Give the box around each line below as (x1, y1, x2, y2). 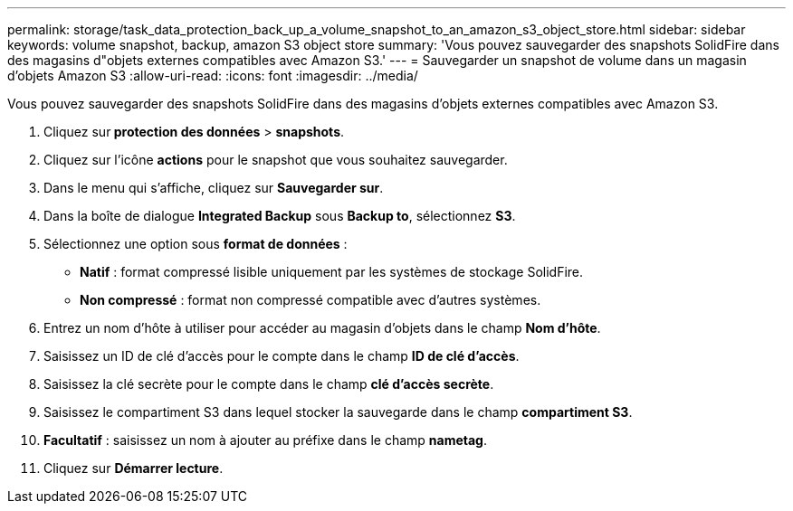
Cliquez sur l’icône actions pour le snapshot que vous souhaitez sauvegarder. (43, 152, 508, 167)
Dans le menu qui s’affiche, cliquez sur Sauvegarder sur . (43, 180, 384, 195)
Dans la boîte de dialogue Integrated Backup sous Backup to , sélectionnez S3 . (43, 208, 516, 223)
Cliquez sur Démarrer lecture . (43, 460, 224, 476)
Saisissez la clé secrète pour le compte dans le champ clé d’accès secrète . (43, 376, 494, 392)
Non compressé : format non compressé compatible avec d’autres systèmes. (80, 292, 541, 308)
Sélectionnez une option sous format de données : (43, 236, 348, 251)
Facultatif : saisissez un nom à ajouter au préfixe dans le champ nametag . (43, 432, 487, 448)
